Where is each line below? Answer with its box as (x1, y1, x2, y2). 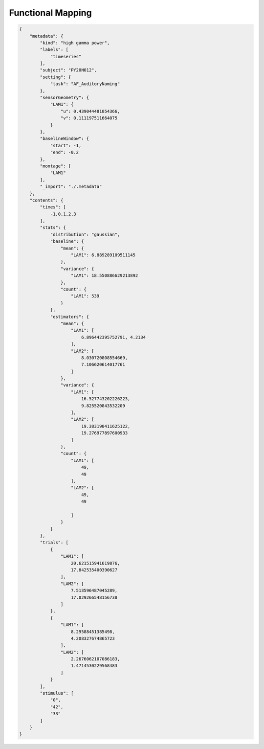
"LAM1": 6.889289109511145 (71, 252, 135, 258)
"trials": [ (40, 540, 68, 545)
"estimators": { (50, 314, 89, 319)
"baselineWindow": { (40, 136, 89, 141)
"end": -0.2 (50, 150, 79, 155)
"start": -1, (50, 142, 82, 148)
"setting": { (40, 74, 71, 80)
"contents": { (29, 197, 64, 203)
